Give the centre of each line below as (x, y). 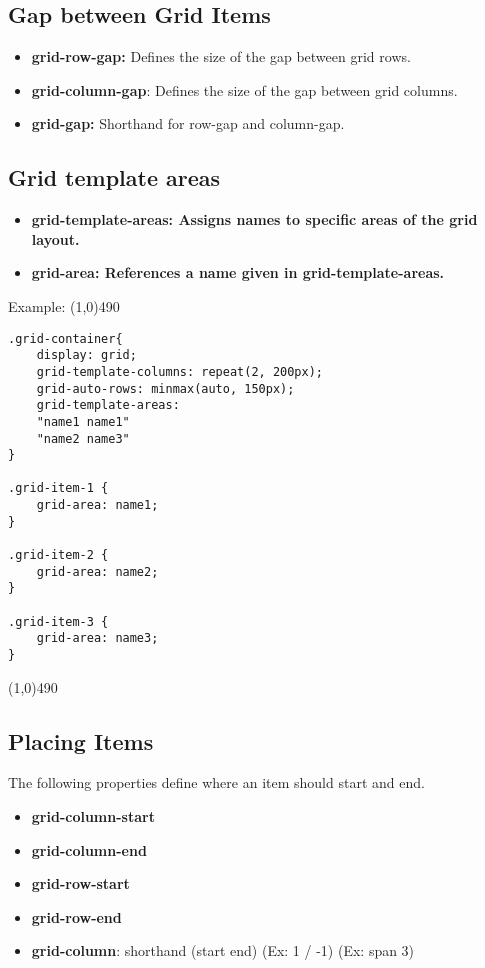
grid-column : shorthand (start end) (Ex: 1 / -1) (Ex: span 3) (223, 950)
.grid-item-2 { (58, 555)
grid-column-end (89, 849)
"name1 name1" (83, 421)
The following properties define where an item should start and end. (216, 782)
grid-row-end (76, 916)
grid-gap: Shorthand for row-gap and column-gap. (188, 123)
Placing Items (81, 740)
